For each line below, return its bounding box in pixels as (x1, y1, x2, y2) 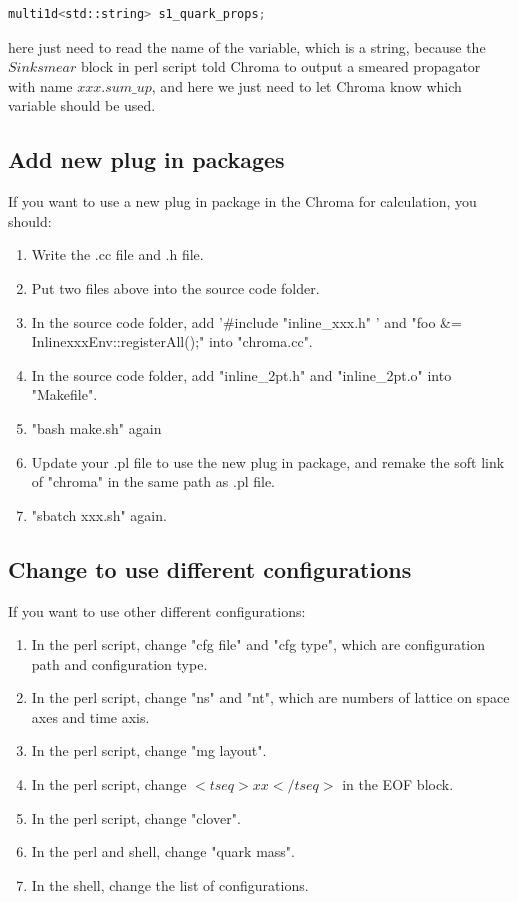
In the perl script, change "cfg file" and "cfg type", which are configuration (31, 634, 486, 655)
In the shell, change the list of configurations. (31, 874, 309, 895)
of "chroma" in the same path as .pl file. (31, 471, 276, 492)
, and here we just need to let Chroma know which (151, 75, 462, 96)
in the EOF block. (342, 774, 454, 795)
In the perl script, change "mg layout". (31, 740, 267, 761)
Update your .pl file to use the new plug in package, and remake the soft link (31, 451, 505, 472)
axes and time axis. (31, 706, 150, 727)
